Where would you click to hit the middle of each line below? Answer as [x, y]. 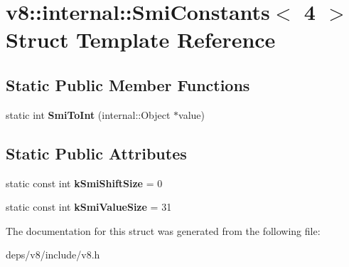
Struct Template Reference [141, 40]
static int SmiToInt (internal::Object [88, 114]
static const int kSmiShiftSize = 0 [84, 183]
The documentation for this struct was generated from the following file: [163, 230]
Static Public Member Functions [128, 84]
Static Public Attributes [96, 153]
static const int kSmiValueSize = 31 [89, 207]
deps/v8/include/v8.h [53, 255]
